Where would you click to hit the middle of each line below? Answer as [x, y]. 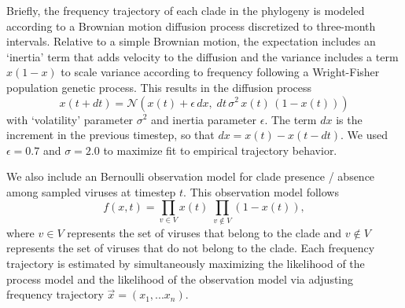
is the [349, 119]
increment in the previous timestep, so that [110, 135]
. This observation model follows [261, 191]
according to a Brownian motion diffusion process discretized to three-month [191, 26]
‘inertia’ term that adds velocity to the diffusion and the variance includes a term [202, 56]
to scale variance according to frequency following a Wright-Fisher [220, 72]
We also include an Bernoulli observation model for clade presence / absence [191, 176]
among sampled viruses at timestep [91, 191]
